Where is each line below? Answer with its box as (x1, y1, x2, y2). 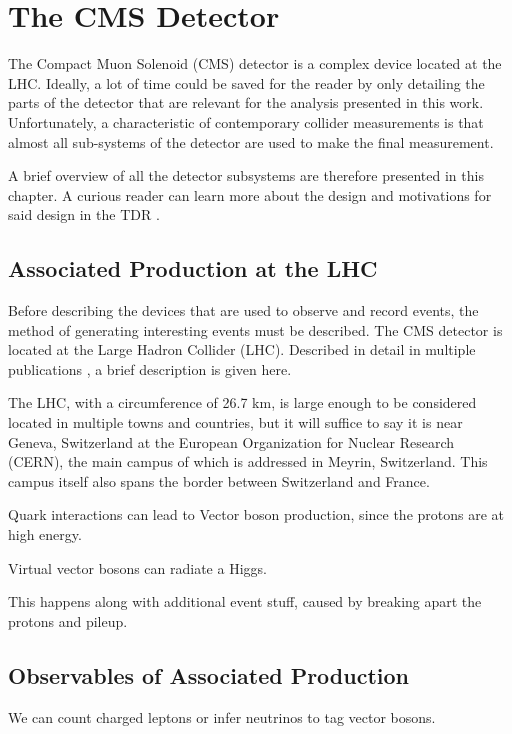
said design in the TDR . (8, 204, 160, 225)
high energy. (8, 524, 82, 545)
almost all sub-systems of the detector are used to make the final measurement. (8, 131, 494, 152)
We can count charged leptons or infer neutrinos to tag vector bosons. (8, 706, 436, 727)
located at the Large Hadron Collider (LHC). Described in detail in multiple (8, 339, 476, 360)
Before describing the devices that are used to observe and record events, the (8, 300, 479, 321)
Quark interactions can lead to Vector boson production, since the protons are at (8, 504, 505, 525)
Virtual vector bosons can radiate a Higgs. (8, 557, 267, 578)
